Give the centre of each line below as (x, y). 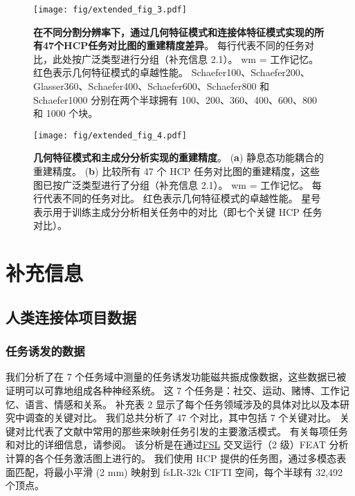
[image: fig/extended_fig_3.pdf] (110, 10)
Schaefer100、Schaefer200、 (251, 72)
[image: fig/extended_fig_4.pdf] (110, 135)
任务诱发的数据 (45, 351)
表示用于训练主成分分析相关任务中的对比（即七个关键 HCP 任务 (178, 211)
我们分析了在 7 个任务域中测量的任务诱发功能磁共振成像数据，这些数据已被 (176, 377)
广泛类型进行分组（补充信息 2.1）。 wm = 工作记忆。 (200, 58)
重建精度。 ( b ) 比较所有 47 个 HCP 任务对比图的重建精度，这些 (176, 171)
